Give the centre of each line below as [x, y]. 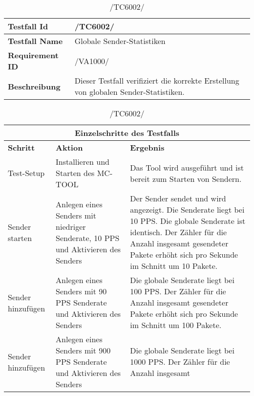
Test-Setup [26, 173]
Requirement [33, 55]
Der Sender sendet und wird [178, 198]
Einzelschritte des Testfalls [127, 133]
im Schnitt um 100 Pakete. [176, 325]
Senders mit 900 [83, 350]
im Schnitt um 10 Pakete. [174, 266]
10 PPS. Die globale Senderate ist [188, 221]
